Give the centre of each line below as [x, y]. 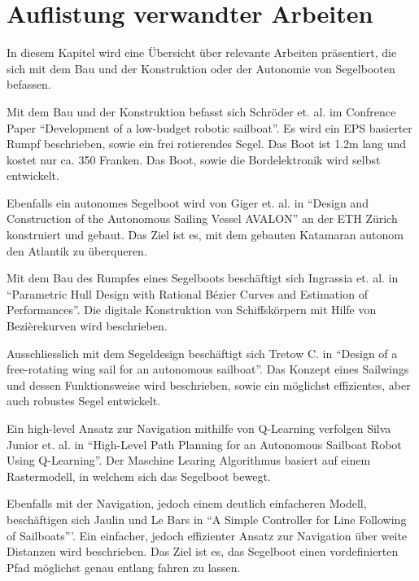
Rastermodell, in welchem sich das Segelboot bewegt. [139, 476]
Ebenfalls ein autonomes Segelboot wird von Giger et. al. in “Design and [188, 202]
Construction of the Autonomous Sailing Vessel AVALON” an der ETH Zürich [202, 218]
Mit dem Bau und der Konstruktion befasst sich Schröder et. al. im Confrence [201, 111]
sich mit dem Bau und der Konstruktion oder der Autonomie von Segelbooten [201, 68]
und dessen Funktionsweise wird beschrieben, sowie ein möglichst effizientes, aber [209, 384]
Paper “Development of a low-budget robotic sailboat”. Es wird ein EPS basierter [209, 127]
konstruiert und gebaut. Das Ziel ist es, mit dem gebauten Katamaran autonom [205, 235]
